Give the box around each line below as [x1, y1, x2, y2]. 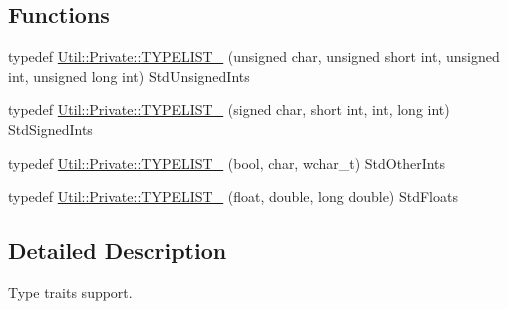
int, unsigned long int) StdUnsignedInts [8, 65, 250, 86]
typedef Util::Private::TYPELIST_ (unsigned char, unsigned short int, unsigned [8, 46, 500, 67]
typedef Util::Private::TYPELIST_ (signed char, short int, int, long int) [8, 99, 450, 120]
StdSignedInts [8, 118, 93, 139]
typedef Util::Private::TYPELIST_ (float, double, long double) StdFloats [8, 186, 458, 207]
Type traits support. [8, 281, 133, 302]
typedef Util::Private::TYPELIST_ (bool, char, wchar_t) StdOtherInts [8, 152, 446, 173]
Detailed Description [8, 235, 227, 266]
